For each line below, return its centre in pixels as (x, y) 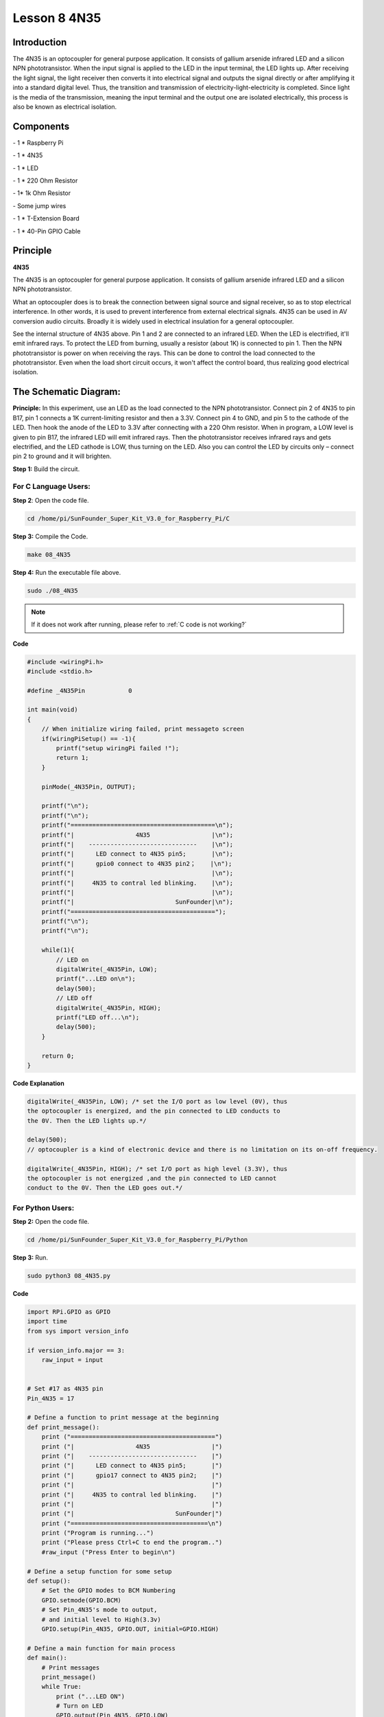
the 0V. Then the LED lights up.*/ (87, 1121)
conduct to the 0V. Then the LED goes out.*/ (105, 1188)
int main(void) (52, 710)
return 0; (58, 1056)
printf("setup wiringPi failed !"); (118, 748)
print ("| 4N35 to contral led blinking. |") (132, 1494)
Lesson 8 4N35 (57, 18)
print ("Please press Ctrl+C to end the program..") (132, 1543)
